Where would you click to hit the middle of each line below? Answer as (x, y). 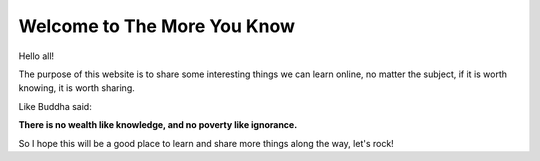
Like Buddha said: (55, 106)
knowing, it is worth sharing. (76, 88)
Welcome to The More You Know (156, 26)
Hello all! (36, 56)
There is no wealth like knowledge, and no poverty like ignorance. (158, 125)
